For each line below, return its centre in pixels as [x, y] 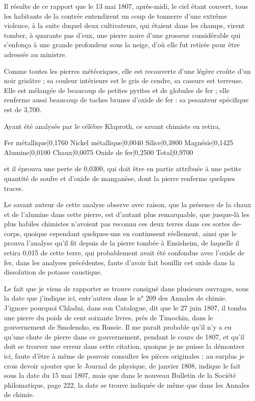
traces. [14, 188]
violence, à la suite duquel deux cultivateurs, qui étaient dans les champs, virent [125, 25]
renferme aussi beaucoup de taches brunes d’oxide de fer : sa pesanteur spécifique [126, 100]
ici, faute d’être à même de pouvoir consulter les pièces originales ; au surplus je [124, 356]
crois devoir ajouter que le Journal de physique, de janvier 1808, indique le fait [122, 365]
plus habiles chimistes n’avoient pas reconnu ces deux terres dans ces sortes [117, 224]
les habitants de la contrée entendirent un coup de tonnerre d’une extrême [116, 15]
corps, [13, 233]
